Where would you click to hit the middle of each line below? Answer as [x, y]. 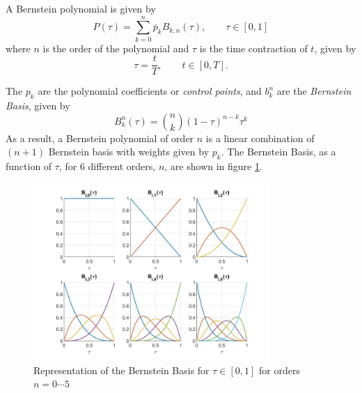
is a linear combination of [260, 138]
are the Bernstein [314, 91]
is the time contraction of [253, 48]
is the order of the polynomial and [116, 48]
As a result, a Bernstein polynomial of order [100, 138]
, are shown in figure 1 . [213, 166]
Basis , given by [38, 106]
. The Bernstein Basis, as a [278, 152]
